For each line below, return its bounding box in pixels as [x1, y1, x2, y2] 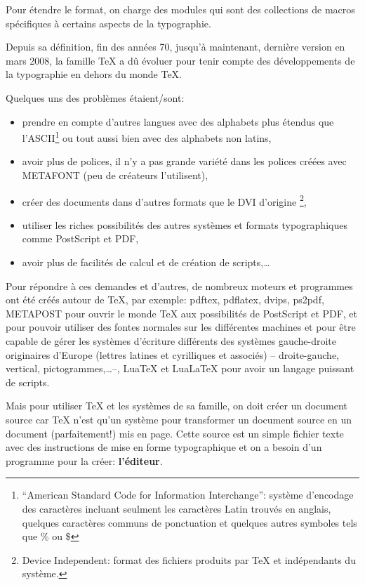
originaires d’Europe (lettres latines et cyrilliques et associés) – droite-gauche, [6, 347, 340, 362]
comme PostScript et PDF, [22, 231, 139, 246]
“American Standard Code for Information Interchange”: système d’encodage [22, 487, 354, 502]
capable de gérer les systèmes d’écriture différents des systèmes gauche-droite [6, 334, 336, 348]
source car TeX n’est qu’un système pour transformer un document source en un [6, 412, 352, 426]
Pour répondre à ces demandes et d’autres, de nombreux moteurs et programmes [6, 278, 353, 293]
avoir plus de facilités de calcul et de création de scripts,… [22, 255, 270, 270]
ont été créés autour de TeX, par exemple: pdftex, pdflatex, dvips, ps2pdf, [6, 292, 324, 307]
